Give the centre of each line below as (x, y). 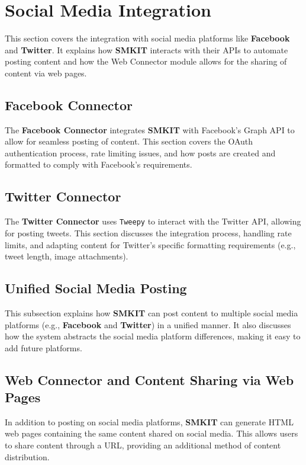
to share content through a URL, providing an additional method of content (143, 445)
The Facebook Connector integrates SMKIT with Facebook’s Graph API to (150, 129)
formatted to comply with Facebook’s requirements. (99, 164)
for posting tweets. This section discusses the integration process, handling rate (148, 232)
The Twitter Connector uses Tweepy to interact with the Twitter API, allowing (153, 221)
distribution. (27, 456)
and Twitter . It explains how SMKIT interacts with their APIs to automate (146, 49)
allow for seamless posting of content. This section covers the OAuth (129, 141)
